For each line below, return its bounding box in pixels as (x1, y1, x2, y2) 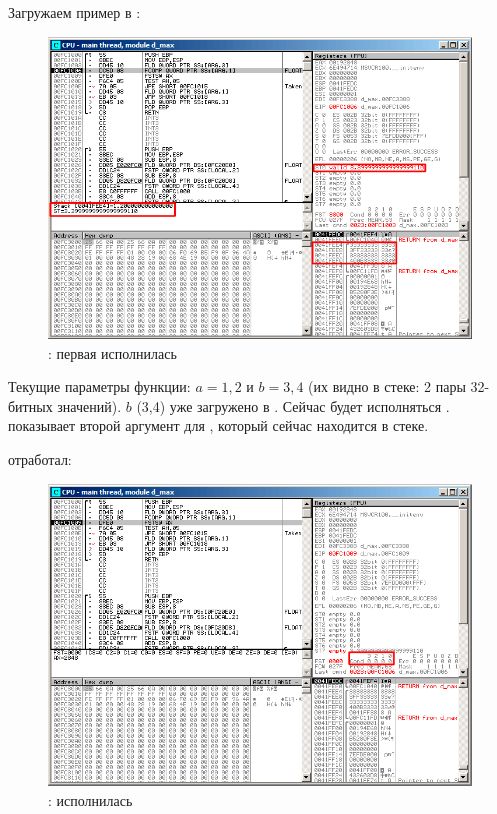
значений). (57, 395, 122, 416)
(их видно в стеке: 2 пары (308, 376, 466, 397)
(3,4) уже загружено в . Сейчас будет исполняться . (136, 395, 450, 416)
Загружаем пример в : (8, 2, 141, 22)
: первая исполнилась (48, 342, 177, 363)
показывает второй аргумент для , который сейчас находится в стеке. (8, 415, 429, 436)
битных (8, 395, 53, 416)
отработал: (8, 449, 72, 470)
